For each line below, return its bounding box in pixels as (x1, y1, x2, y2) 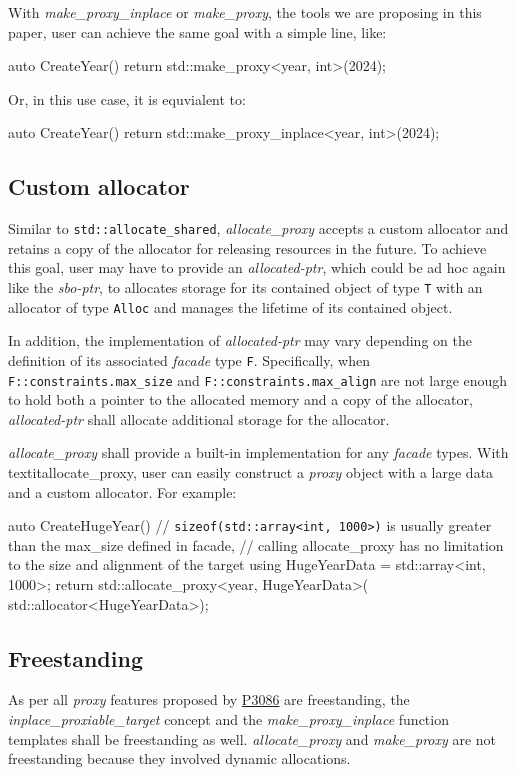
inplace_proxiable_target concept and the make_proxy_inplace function (8, 709, 449, 730)
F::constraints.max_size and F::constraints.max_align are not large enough (8, 369, 508, 390)
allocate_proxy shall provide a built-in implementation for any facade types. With (8, 442, 509, 463)
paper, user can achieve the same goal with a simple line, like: (8, 21, 387, 42)
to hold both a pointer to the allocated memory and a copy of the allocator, (8, 389, 473, 410)
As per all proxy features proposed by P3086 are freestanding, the (8, 689, 410, 710)
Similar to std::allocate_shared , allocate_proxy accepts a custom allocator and (8, 218, 509, 239)
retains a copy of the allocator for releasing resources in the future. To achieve (8, 237, 487, 258)
